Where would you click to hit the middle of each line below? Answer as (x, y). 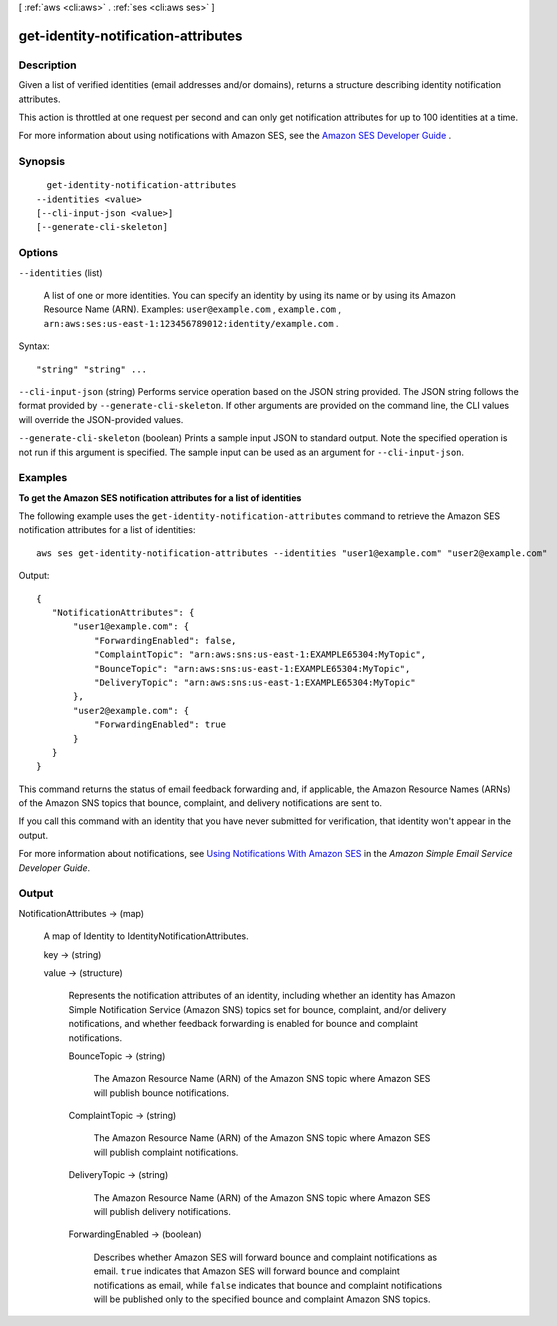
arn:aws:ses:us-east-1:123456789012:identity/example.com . (191, 323)
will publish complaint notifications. (166, 1152)
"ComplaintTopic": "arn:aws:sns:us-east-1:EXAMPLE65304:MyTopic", (260, 654)
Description (47, 65)
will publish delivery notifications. (162, 1212)
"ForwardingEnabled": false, (165, 640)
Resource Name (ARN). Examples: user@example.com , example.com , (192, 309)
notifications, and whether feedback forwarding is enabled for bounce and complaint (243, 1024)
